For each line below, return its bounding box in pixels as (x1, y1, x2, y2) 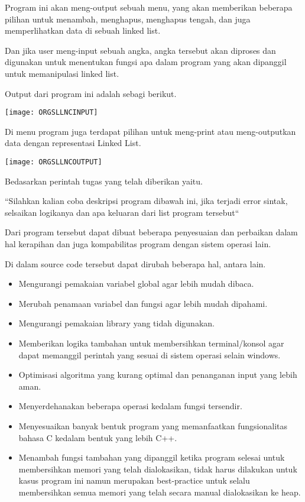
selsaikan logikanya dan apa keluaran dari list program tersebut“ (5, 206, 239, 218)
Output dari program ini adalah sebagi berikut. (5, 87, 177, 99)
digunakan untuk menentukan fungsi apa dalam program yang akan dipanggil (5, 56, 287, 68)
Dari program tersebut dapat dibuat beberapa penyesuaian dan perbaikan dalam (5, 226, 298, 238)
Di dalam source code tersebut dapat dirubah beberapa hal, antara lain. (5, 257, 266, 270)
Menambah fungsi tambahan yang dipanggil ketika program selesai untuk (18, 451, 285, 464)
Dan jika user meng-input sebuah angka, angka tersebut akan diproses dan (5, 44, 276, 56)
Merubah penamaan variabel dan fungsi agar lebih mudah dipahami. (18, 297, 268, 309)
